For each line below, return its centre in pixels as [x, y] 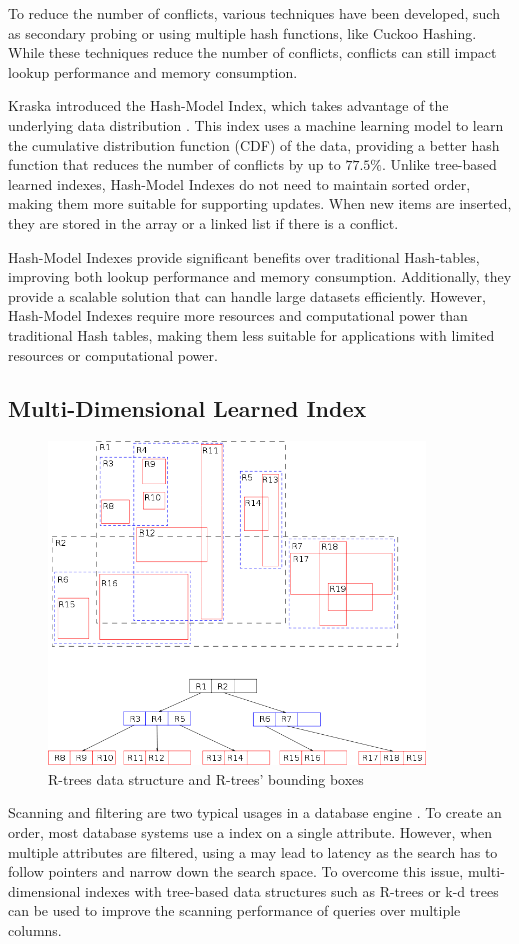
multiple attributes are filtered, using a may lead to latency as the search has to [253, 851]
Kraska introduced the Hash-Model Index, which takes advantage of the [228, 105]
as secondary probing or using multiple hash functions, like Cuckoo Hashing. [242, 32]
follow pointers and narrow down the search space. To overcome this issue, [236, 871]
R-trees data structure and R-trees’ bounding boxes [206, 778]
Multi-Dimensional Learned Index [187, 408]
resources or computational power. [113, 354]
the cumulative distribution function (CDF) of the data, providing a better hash [254, 144]
